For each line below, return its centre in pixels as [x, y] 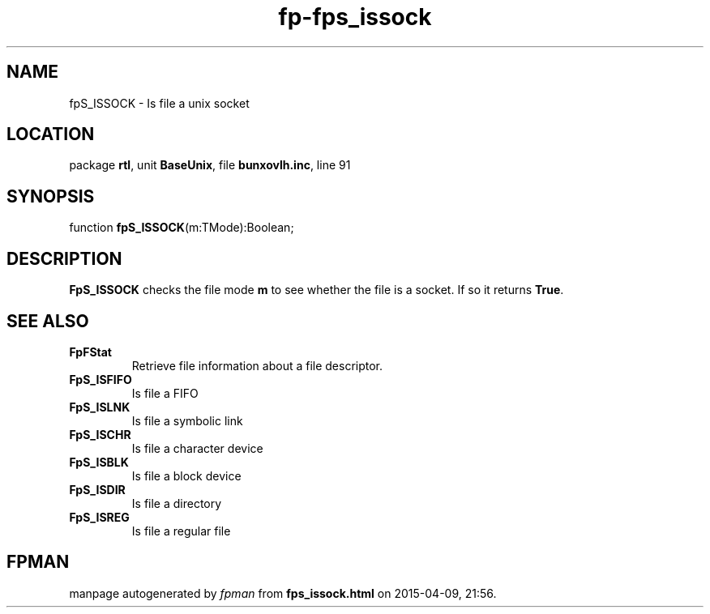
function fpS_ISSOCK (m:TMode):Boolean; [182, 228]
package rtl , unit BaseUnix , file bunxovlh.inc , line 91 [210, 165]
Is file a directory [177, 503]
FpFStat [90, 352]
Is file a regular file [181, 531]
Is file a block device [186, 475]
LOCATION [51, 134]
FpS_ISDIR [97, 489]
